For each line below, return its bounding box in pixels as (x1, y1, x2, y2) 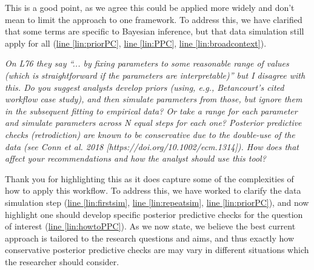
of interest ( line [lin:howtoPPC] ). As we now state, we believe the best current (5, 220, 296, 232)
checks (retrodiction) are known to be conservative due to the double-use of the (5, 128, 295, 140)
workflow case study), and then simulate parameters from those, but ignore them (5, 93, 302, 105)
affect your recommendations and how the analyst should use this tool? (5, 152, 266, 165)
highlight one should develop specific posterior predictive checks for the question (5, 208, 303, 220)
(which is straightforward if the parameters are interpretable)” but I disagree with (5, 68, 306, 81)
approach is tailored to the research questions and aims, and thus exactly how (5, 231, 294, 244)
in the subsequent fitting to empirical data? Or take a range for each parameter (5, 104, 298, 117)
